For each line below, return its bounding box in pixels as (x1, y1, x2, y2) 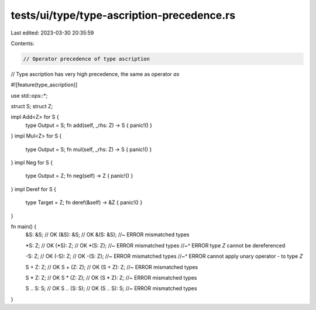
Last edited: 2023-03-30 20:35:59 (11, 29, 94, 36)
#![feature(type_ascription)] (11, 81, 78, 88)
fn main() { (11, 223, 37, 230)
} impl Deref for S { (11, 185, 57, 192)
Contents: (11, 40, 35, 47)
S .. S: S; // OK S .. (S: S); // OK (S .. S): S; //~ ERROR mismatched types (25, 285, 197, 292)
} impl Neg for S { (11, 159, 53, 166)
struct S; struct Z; (11, 103, 53, 110)
